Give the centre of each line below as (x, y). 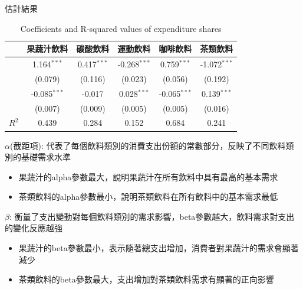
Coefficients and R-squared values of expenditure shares (121, 28)
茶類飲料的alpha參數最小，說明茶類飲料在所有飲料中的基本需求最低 (148, 197)
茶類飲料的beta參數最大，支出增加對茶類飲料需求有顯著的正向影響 (146, 279)
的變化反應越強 (34, 228)
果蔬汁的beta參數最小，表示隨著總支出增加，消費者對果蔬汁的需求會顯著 (159, 248)
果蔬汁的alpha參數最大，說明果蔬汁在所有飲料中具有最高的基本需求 (148, 176)
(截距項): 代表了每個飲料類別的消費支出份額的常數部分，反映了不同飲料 (148, 145)
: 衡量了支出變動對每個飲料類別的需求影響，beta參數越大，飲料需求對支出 (152, 216)
